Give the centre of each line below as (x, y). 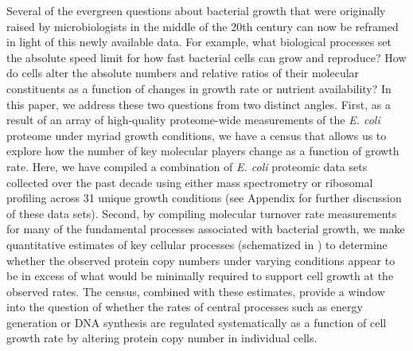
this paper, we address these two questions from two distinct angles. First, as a (199, 104)
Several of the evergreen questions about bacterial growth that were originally (196, 10)
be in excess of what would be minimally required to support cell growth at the (200, 276)
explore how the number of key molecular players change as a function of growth (203, 151)
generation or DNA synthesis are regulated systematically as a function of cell (197, 322)
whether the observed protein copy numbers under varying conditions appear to (201, 260)
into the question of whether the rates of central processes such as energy (185, 307)
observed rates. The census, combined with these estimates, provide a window (196, 291)
